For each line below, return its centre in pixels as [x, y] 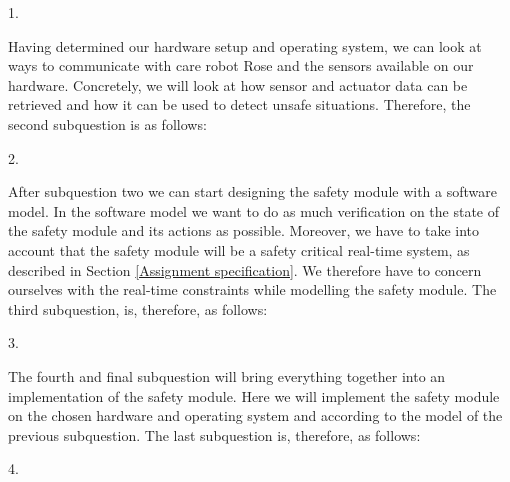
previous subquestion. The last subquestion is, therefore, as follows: [214, 434]
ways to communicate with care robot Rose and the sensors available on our [241, 65]
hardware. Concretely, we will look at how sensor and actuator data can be [238, 84]
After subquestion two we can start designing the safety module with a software [252, 191]
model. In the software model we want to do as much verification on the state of [254, 210]
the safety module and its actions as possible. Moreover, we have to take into [244, 230]
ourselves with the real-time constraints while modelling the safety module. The [252, 289]
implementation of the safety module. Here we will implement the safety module [254, 395]
